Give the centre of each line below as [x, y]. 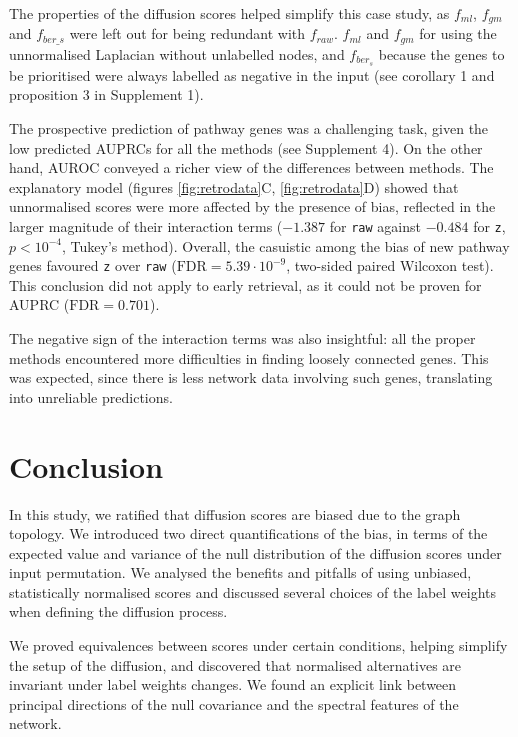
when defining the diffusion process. [118, 611]
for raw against [375, 225]
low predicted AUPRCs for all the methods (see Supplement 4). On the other [246, 147]
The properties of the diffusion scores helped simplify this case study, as [229, 13]
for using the [458, 33]
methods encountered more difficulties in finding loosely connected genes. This [249, 357]
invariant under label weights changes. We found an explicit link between [233, 684]
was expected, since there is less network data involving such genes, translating [251, 377]
